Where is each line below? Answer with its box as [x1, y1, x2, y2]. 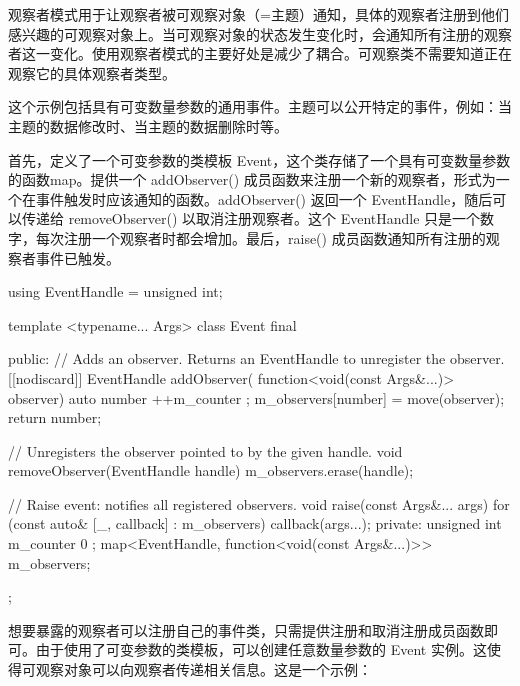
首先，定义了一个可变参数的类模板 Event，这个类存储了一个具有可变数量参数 [8, 149, 511, 170]
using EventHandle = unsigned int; [8, 281, 223, 302]
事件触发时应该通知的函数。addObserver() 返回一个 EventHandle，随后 [35, 188, 493, 209]
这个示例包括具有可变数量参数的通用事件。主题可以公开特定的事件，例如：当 [8, 96, 512, 117]
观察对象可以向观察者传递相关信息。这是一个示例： [35, 659, 372, 680]
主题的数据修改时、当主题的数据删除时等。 [8, 115, 288, 136]
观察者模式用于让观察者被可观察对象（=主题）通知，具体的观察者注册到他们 [8, 4, 509, 24]
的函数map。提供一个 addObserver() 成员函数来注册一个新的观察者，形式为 [8, 169, 496, 190]
